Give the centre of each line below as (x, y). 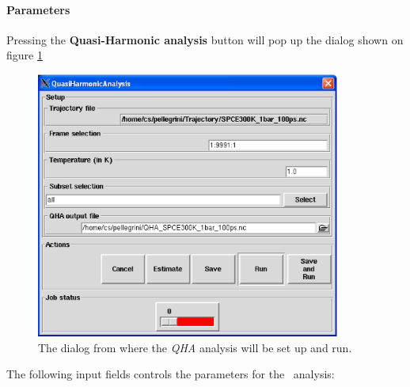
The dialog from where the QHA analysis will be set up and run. (195, 347)
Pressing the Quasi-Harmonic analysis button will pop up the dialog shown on (205, 39)
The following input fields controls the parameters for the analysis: (171, 374)
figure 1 (25, 55)
